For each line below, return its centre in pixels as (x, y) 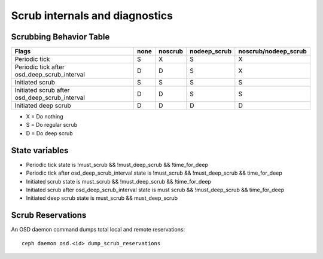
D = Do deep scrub (49, 133)
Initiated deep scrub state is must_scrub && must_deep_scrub (102, 198)
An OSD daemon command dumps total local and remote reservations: (98, 230)
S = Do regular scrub (52, 125)
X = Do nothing (45, 117)
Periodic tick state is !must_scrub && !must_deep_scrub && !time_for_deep (117, 164)
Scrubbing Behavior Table (60, 37)
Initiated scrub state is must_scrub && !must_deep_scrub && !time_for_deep (119, 181)
